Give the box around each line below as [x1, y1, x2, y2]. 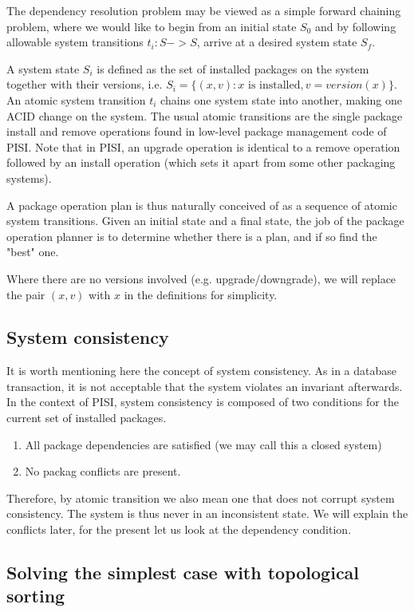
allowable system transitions [6, 34, 144, 50]
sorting [6, 583, 65, 608]
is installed [248, 80, 301, 92]
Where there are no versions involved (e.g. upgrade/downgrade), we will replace [6, 270, 396, 286]
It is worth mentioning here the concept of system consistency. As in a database [6, 362, 397, 379]
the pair [6, 286, 45, 302]
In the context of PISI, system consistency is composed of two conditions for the [6, 393, 399, 410]
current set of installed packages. [6, 409, 167, 426]
